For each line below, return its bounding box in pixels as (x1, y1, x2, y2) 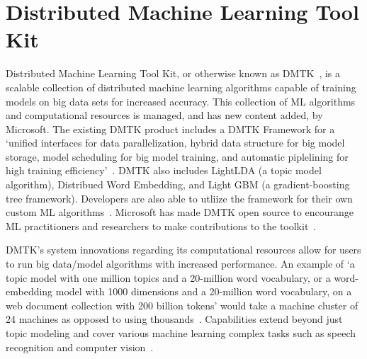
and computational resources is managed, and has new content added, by (6, 108, 323, 122)
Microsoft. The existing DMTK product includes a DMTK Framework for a (6, 121, 335, 136)
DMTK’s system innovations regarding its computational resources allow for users (6, 242, 361, 257)
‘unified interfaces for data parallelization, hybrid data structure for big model (6, 135, 345, 150)
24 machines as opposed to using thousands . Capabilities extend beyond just (6, 312, 343, 326)
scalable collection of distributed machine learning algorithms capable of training (6, 79, 356, 94)
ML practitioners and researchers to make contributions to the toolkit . (6, 218, 317, 233)
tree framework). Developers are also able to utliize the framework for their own (6, 190, 353, 205)
